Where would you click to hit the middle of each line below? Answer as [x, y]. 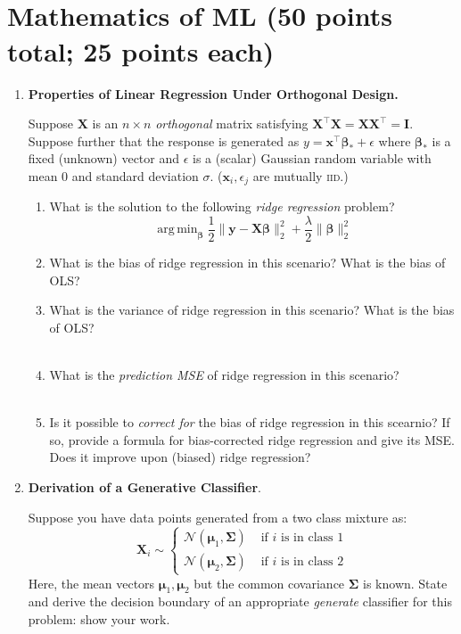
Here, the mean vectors [91, 583]
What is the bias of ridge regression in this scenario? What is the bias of [247, 262]
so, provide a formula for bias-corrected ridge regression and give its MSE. [252, 439]
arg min [177, 230]
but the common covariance [269, 583]
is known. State [405, 583]
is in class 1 [313, 538]
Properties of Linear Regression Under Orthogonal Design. [213, 93]
